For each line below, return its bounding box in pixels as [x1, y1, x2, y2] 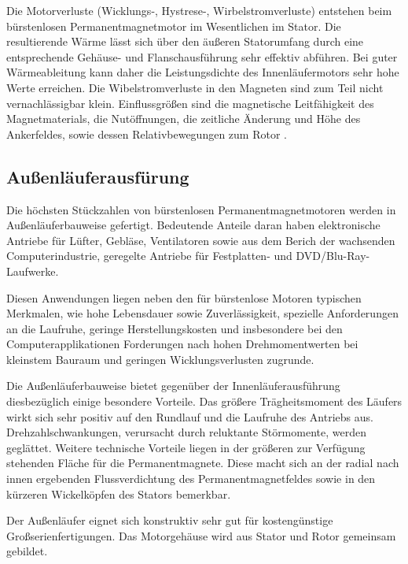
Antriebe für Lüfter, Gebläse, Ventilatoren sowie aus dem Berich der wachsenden [6, 232, 395, 248]
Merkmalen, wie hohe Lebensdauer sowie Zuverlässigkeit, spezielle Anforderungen [6, 305, 399, 321]
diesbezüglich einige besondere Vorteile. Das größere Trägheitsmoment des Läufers [6, 393, 402, 410]
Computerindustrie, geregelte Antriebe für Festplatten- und [6, 247, 292, 264]
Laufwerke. [6, 262, 59, 279]
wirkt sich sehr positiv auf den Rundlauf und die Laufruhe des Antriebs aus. [6, 408, 373, 425]
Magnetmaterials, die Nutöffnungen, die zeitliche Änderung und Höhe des [6, 110, 361, 127]
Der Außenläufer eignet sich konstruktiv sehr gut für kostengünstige [6, 512, 333, 529]
